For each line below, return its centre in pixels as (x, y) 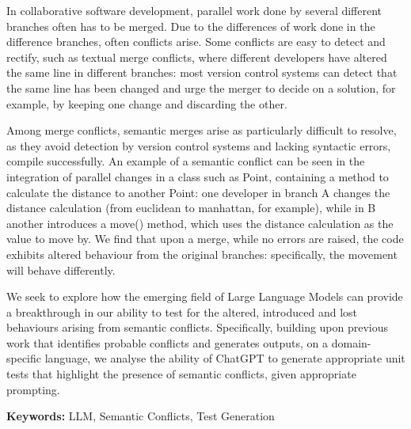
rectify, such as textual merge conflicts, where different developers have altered (197, 57)
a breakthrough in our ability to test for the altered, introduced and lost (182, 311)
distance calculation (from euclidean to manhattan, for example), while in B (191, 208)
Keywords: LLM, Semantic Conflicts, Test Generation (141, 416)
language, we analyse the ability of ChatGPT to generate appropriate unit (225, 358)
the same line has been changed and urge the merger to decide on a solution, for (201, 87)
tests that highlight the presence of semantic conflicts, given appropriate (181, 374)
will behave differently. (61, 270)
